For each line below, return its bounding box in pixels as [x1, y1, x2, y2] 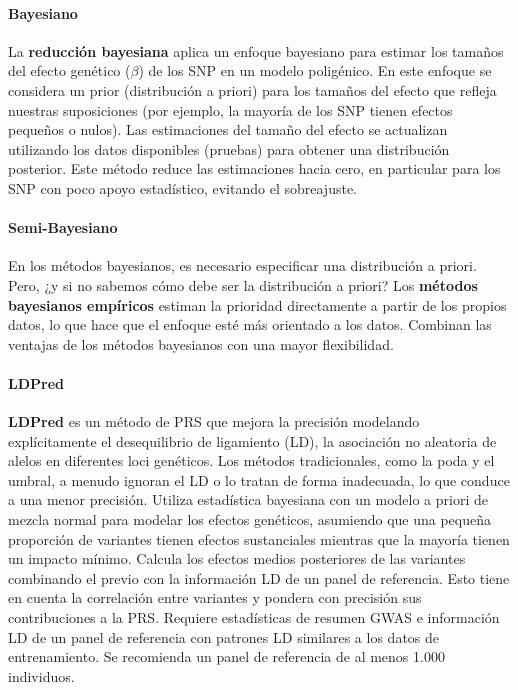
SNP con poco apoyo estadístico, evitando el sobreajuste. [8, 177, 357, 198]
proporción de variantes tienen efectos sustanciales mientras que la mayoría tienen [8, 528, 510, 549]
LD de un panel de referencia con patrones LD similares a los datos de [8, 626, 440, 647]
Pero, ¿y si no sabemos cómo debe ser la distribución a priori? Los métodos [8, 274, 478, 295]
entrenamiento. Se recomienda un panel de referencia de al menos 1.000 [8, 646, 445, 667]
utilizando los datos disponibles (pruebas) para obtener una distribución [8, 138, 450, 159]
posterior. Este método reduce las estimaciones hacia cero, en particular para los [8, 158, 501, 179]
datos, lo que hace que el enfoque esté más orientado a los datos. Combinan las [8, 314, 492, 335]
